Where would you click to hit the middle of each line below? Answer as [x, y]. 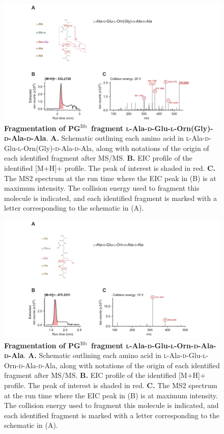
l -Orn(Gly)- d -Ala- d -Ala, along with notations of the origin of [114, 148]
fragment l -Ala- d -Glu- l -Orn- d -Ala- [153, 345]
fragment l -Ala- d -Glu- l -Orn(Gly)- [152, 128]
